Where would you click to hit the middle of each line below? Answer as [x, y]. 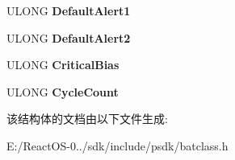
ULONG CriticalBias [63, 65]
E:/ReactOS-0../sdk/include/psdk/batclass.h [117, 145]
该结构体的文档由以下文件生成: [87, 119]
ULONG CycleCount [63, 91]
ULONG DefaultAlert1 [69, 10]
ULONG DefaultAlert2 [69, 37]
